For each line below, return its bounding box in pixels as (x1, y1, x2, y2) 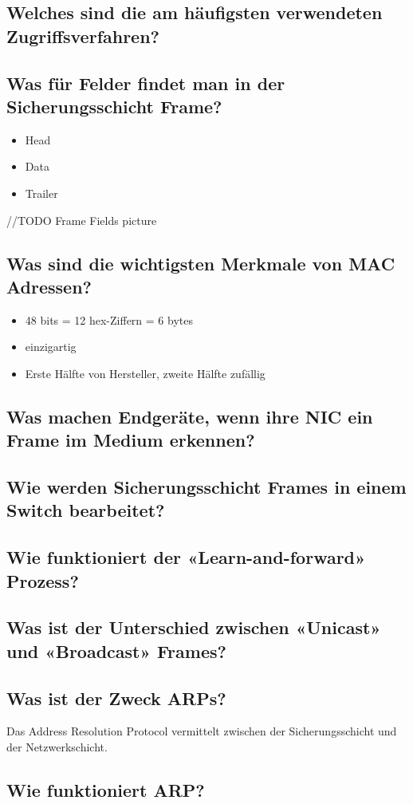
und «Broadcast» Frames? (6, 638, 226, 663)
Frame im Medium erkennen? (6, 428, 255, 452)
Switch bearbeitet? (6, 498, 165, 522)
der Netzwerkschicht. (6, 739, 108, 755)
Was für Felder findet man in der (6, 70, 285, 95)
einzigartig (25, 338, 77, 355)
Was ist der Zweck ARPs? (6, 685, 226, 710)
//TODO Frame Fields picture (6, 211, 157, 228)
